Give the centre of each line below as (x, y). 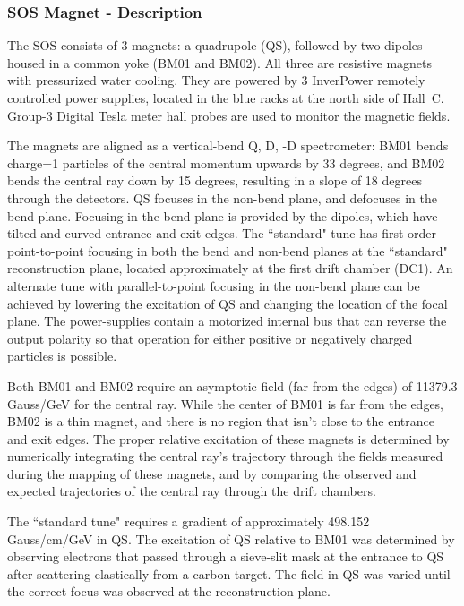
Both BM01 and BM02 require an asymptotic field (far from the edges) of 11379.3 (232, 385)
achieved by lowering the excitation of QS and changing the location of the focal (228, 303)
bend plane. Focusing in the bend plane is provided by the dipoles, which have (223, 215)
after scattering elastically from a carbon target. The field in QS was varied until (229, 573)
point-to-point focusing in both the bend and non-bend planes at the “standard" (228, 250)
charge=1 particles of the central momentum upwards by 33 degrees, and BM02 (226, 162)
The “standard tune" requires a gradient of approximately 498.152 (189, 521)
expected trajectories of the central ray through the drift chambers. (192, 491)
